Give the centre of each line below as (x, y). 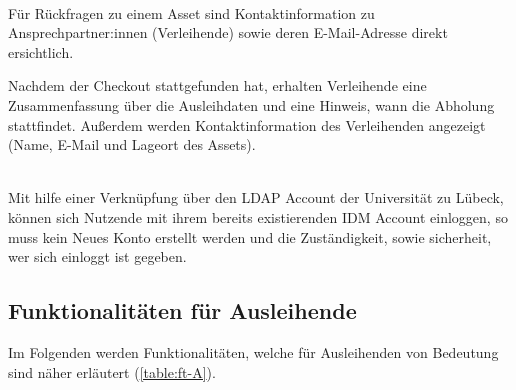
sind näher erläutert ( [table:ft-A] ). (112, 371)
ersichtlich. (41, 51)
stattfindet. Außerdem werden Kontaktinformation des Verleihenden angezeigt (247, 124)
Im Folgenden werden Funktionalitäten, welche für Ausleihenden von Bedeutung (253, 351)
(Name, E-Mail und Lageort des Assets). (132, 144)
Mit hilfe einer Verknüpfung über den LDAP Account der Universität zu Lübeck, (256, 197)
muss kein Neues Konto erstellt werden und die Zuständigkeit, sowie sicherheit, (250, 236)
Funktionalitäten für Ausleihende (182, 310)
